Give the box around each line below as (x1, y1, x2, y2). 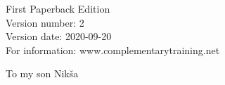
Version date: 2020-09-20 (6, 29, 112, 44)
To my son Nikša (6, 66, 79, 81)
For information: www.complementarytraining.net (6, 42, 220, 57)
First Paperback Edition (6, 1, 110, 15)
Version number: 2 (6, 15, 84, 30)
